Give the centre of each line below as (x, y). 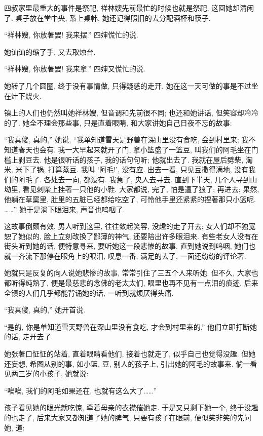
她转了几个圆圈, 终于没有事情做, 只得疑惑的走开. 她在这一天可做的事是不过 (128, 85)
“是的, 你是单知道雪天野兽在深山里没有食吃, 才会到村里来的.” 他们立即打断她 (130, 326)
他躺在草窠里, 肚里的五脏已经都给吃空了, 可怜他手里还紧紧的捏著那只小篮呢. (130, 199)
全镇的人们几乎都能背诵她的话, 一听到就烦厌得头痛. (89, 292)
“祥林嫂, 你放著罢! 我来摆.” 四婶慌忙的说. (71, 35)
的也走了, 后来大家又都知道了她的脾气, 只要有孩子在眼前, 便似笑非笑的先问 (128, 417)
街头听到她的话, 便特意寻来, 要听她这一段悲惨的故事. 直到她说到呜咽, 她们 (126, 246)
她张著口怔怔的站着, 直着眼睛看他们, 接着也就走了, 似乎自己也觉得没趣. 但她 (130, 354)
